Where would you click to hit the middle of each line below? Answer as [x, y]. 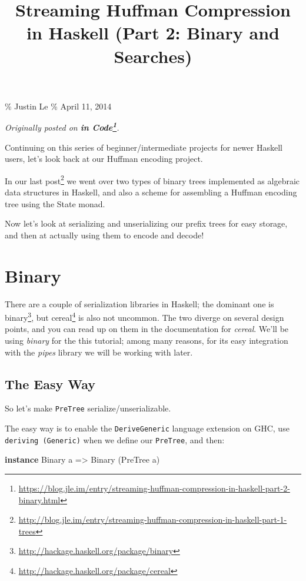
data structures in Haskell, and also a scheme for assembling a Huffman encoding [151, 192]
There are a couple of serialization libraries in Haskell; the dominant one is [139, 303]
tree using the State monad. [55, 203]
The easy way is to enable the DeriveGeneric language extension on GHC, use [147, 428]
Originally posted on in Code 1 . [62, 126]
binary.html [39, 499]
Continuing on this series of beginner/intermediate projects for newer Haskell [144, 147]
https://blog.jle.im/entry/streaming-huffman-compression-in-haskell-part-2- [154, 488]
